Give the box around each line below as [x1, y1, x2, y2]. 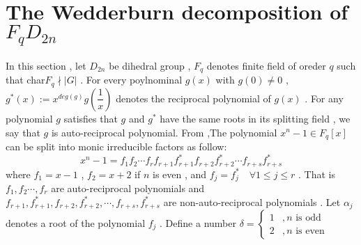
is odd [295, 212, 321, 223]
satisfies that [63, 111, 118, 125]
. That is [298, 166, 336, 181]
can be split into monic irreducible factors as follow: [6, 139, 227, 153]
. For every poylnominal [80, 72, 183, 87]
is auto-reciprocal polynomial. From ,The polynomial [51, 125, 277, 139]
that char [6, 72, 45, 87]
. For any [305, 90, 344, 105]
